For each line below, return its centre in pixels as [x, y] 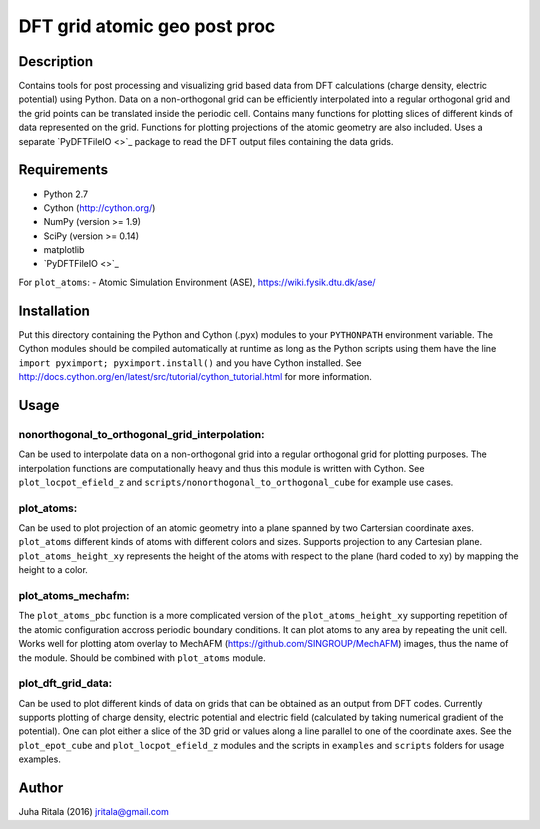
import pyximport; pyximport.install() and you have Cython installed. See [190, 362]
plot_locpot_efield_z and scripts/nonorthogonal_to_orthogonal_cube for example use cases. [236, 482]
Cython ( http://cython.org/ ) [99, 207]
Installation [54, 310]
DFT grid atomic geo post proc [147, 26]
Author [41, 788]
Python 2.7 [66, 194]
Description [56, 61]
